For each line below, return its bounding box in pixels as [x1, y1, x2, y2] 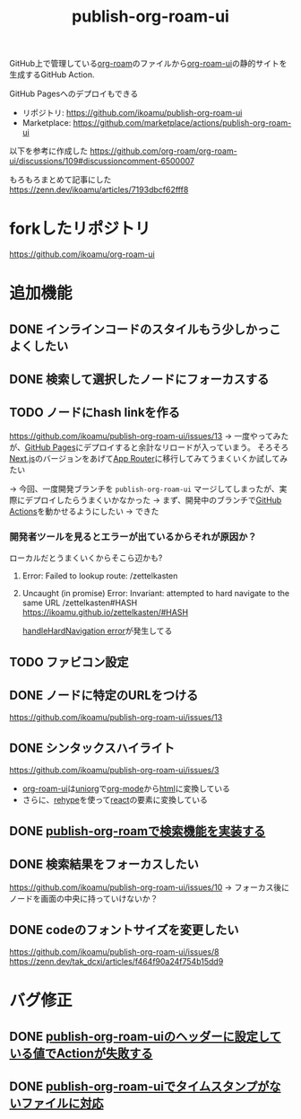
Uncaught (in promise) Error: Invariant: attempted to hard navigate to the [21, 588, 289, 599]
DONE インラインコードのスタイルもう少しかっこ [9, 322, 281, 337]
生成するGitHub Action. [9, 69, 95, 80]
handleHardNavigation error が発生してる [21, 626, 173, 637]
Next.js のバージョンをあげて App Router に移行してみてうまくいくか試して [9, 453, 280, 463]
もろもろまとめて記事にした [9, 174, 112, 185]
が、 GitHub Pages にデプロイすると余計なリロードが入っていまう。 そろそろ [9, 442, 289, 453]
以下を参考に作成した [9, 145, 88, 156]
